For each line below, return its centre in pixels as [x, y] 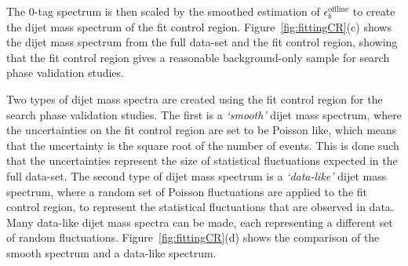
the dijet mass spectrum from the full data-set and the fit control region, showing [202, 42]
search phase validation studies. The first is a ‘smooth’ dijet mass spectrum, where [204, 114]
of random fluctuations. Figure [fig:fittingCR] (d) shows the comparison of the [193, 237]
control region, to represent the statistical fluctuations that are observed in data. [200, 207]
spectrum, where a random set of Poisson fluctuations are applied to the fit [187, 191]
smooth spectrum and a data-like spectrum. [111, 252]
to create [374, 11]
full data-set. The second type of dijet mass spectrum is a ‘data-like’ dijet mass [197, 175]
